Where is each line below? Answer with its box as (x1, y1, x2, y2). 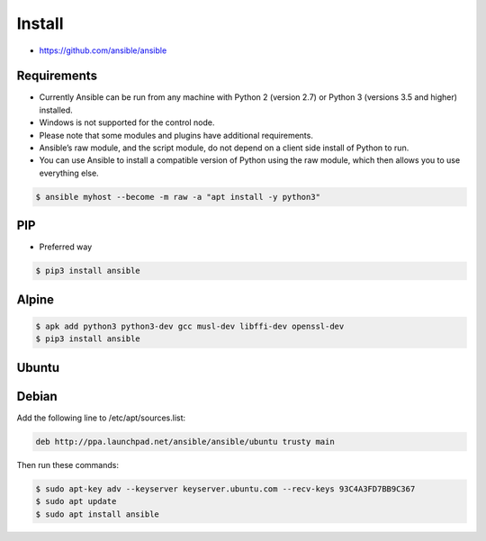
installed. (39, 104, 74, 115)
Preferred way (39, 241, 93, 252)
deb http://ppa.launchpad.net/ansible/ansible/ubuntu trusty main (35, 437, 335, 446)
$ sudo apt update (35, 496, 117, 507)
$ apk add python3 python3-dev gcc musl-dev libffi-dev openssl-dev (35, 320, 345, 331)
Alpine (16, 292, 54, 307)
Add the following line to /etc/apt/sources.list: (16, 412, 186, 423)
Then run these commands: (16, 459, 120, 470)
